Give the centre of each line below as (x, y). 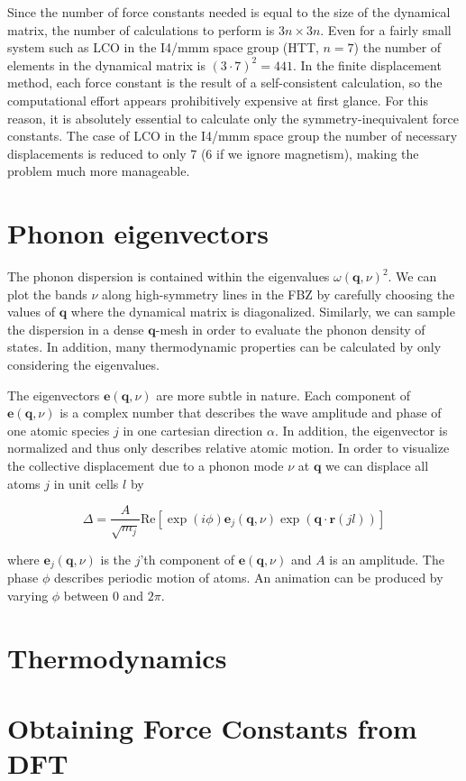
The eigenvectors (54, 395)
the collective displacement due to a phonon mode (146, 465)
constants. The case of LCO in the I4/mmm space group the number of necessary (233, 136)
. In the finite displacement (367, 64)
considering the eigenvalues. (83, 365)
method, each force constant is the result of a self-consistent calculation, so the (225, 83)
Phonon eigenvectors (138, 233)
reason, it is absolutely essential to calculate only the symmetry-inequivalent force (233, 118)
